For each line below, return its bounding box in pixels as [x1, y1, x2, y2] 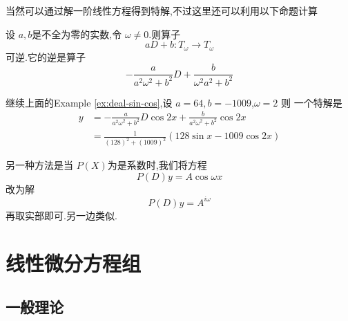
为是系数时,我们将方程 [107, 158, 207, 172]
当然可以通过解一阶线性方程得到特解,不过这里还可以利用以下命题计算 [6, 3, 318, 17]
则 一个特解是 [280, 95, 342, 109]
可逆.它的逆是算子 [6, 49, 86, 64]
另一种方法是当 [6, 158, 73, 172]
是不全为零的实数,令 [32, 26, 122, 41]
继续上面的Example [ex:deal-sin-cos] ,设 [6, 95, 173, 109]
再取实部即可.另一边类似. [6, 208, 117, 222]
